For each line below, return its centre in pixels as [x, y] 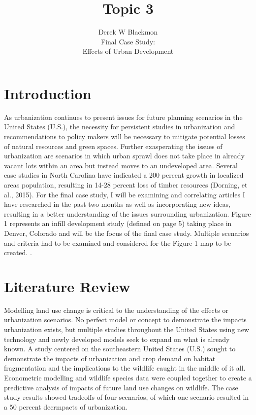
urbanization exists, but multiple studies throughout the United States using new [127, 329]
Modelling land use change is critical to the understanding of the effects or [116, 310]
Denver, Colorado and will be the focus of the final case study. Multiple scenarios [127, 233]
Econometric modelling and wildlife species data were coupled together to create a [128, 378]
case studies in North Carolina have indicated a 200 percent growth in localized [124, 175]
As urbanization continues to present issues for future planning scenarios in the [123, 117]
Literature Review [67, 286]
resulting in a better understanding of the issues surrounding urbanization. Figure [128, 213]
